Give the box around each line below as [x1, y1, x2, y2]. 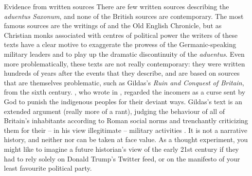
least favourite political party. [4, 163, 92, 173]
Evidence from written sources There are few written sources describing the [4, 1, 229, 11]
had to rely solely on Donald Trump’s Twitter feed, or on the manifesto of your [4, 153, 240, 163]
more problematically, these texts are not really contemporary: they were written [4, 58, 245, 68]
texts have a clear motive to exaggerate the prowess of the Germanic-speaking [4, 39, 236, 49]
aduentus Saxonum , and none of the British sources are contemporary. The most [4, 11, 244, 21]
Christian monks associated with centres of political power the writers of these [4, 30, 238, 40]
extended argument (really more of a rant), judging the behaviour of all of [4, 106, 225, 116]
